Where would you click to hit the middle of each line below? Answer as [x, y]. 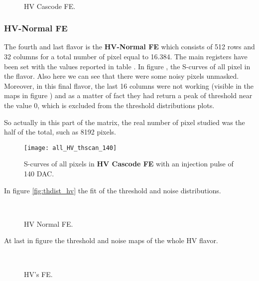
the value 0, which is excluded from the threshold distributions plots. [109, 105]
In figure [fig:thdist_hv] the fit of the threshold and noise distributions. [113, 190]
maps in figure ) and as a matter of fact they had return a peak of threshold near [128, 95]
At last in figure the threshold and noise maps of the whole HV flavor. [111, 240]
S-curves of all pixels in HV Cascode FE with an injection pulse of [129, 164]
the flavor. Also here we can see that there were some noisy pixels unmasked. [122, 76]
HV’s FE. [38, 274]
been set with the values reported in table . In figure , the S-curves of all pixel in [127, 66]
